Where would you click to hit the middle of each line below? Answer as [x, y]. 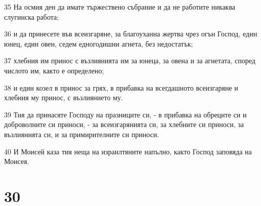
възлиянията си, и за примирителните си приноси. [82, 134]
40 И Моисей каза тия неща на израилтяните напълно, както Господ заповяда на [128, 151]
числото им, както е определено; [54, 70]
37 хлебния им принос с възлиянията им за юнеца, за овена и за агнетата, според [130, 60]
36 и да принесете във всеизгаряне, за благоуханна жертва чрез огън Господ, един [131, 34]
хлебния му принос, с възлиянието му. [63, 97]
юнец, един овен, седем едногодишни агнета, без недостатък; [99, 43]
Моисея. [17, 161]
